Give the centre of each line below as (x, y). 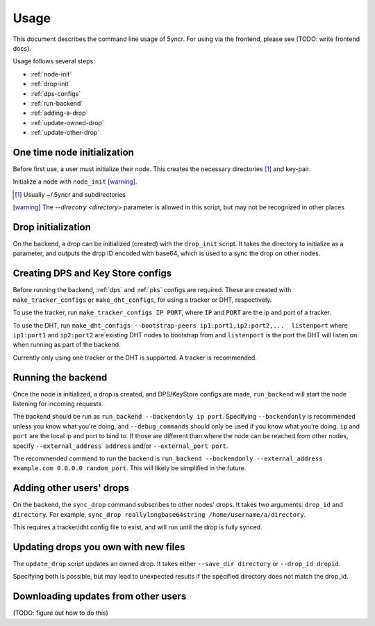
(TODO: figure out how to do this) (61, 613)
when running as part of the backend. (67, 345)
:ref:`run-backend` (57, 103)
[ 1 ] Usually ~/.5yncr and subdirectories (70, 194)
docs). (22, 48)
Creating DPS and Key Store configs (92, 274)
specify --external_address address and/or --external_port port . (120, 446)
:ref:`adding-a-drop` (59, 113)
